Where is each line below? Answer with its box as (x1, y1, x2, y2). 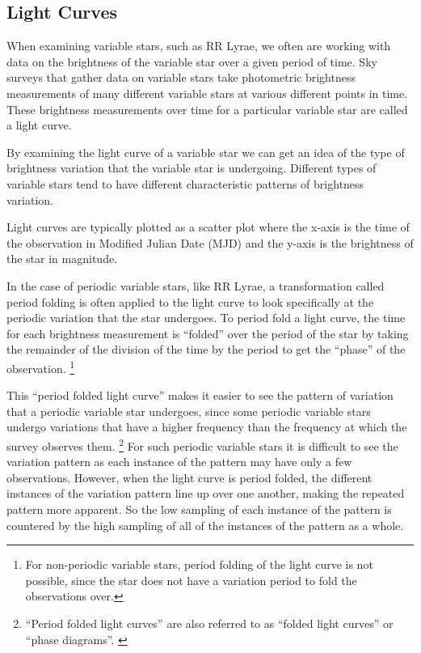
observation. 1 (6, 357, 75, 376)
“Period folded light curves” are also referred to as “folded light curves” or (25, 614, 394, 631)
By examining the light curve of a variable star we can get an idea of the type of (6, 143, 405, 160)
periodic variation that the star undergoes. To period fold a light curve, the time (6, 309, 406, 326)
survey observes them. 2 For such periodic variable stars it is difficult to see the (6, 435, 398, 454)
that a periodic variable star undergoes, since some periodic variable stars (6, 402, 371, 419)
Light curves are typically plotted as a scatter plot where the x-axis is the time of (6, 218, 410, 235)
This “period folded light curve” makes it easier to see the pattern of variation (6, 387, 394, 404)
